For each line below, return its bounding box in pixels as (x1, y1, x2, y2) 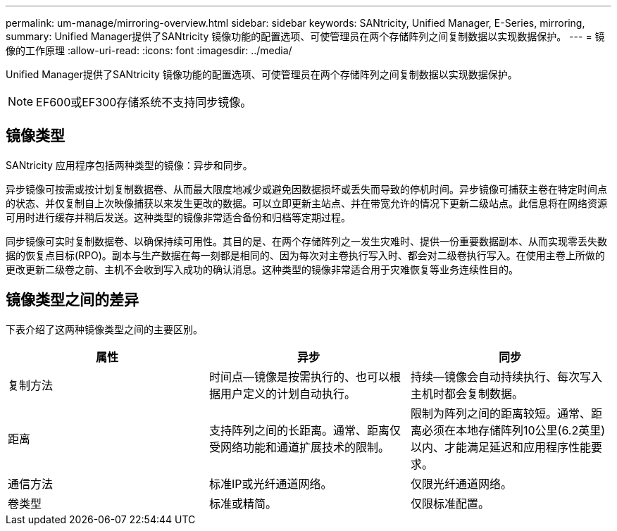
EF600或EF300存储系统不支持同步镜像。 (36, 95, 252, 109)
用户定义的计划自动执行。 (220, 386, 356, 401)
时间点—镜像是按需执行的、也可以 (208, 369, 389, 384)
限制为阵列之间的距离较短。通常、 (410, 406, 591, 420)
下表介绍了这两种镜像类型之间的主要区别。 (6, 323, 203, 335)
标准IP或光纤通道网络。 (208, 476, 332, 491)
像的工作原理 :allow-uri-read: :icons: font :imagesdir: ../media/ (6, 44, 292, 56)
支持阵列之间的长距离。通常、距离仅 (208, 423, 401, 437)
